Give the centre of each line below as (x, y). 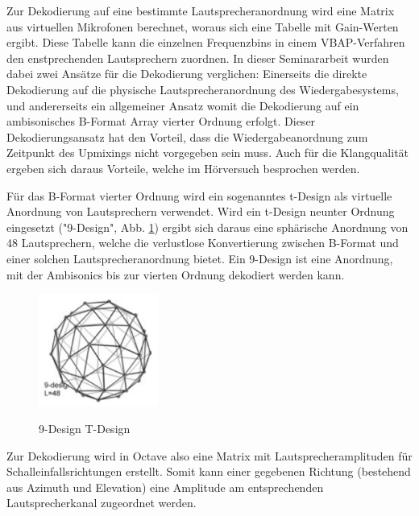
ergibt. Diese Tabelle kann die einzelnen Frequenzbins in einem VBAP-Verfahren (206, 42)
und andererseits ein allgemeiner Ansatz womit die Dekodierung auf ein (183, 105)
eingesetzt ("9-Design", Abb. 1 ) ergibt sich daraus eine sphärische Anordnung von (207, 227)
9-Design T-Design (85, 429)
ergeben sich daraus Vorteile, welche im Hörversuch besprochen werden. (183, 168)
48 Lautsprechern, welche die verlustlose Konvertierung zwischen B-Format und (203, 243)
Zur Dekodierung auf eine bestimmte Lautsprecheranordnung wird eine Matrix (201, 10)
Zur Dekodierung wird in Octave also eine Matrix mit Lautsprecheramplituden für (209, 455)
